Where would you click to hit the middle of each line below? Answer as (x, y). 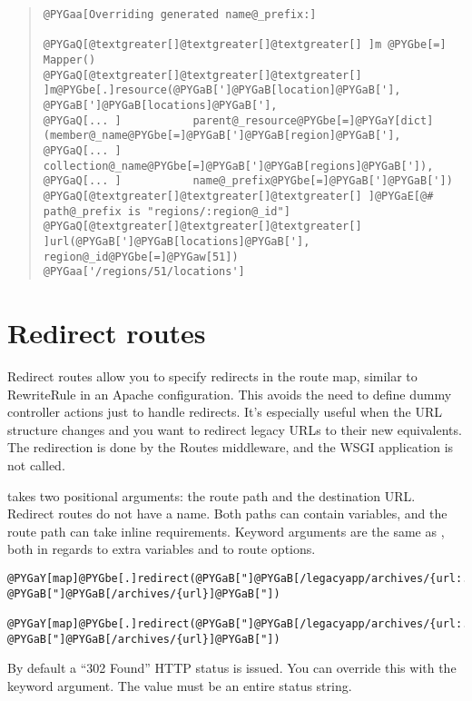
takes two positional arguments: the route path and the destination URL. (211, 495)
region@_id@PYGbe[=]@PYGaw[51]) (141, 257)
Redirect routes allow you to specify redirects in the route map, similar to (212, 375)
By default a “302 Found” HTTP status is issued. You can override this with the (232, 668)
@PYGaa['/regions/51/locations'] (144, 272)
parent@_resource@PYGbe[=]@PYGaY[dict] (313, 120)
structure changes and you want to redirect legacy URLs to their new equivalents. (235, 429)
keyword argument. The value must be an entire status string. (180, 685)
